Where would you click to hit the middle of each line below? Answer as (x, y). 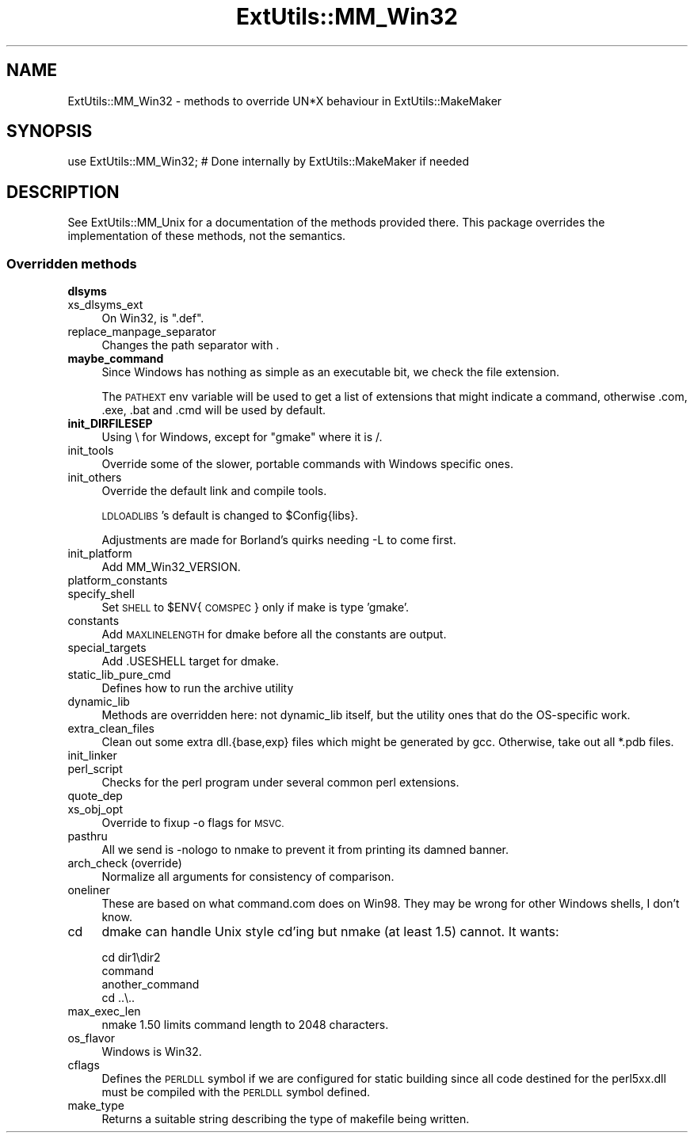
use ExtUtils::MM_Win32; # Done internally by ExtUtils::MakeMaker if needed (268, 162)
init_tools (91, 451)
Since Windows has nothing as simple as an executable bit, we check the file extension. (331, 372)
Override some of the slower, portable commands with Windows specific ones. (307, 464)
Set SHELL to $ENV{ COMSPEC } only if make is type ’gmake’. (255, 608)
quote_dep (95, 796)
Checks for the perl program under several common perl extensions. (280, 783)
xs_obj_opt (95, 809)
